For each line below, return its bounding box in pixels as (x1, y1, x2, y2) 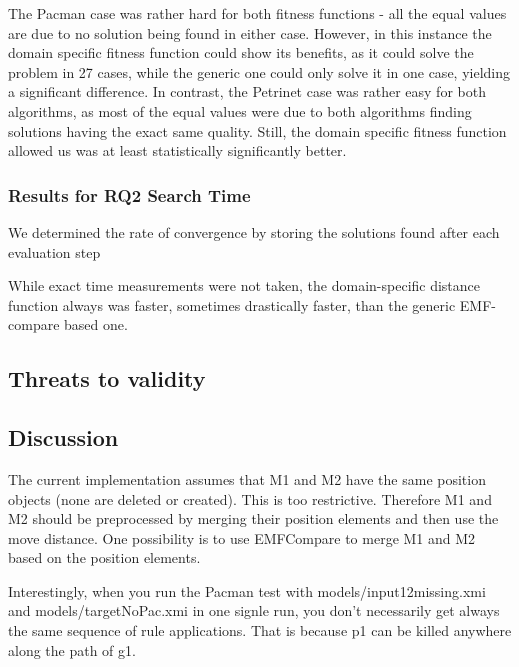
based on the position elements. (8, 547, 201, 568)
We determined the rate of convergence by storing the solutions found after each (8, 221, 500, 242)
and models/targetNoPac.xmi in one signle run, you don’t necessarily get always (8, 600, 500, 621)
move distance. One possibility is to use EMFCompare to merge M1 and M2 (8, 527, 476, 548)
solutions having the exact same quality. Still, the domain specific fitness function (8, 120, 507, 141)
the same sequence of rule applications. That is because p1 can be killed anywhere (8, 620, 512, 641)
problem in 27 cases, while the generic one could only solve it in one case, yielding (8, 61, 511, 82)
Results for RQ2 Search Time (8, 182, 251, 207)
